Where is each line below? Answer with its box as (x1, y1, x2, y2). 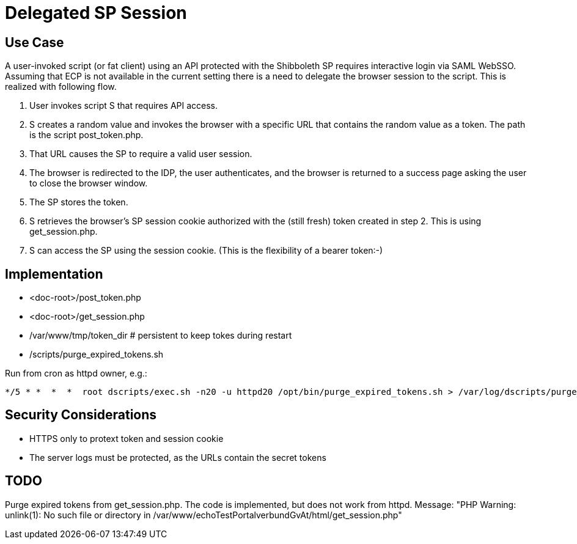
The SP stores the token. (29, 197, 128, 208)
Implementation (5, 266, 103, 282)
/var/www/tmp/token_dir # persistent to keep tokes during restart (29, 330, 292, 341)
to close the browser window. (29, 178, 148, 189)
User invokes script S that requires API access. (29, 100, 218, 111)
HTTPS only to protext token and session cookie (29, 433, 224, 444)
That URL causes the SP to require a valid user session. (29, 149, 252, 160)
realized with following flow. (5, 81, 117, 92)
